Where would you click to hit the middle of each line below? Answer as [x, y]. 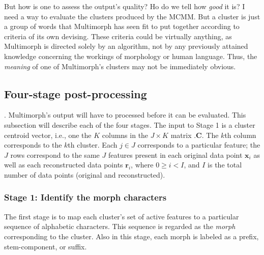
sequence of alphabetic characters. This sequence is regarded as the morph [120, 226]
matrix [181, 135]
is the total [225, 165]
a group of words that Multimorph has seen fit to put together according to [122, 26]
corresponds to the [33, 145]
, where [142, 165]
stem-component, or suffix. [46, 246]
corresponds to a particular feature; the [199, 145]
